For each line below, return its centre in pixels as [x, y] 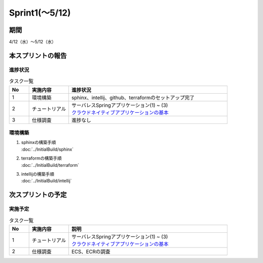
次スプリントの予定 [38, 195]
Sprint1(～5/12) [40, 13]
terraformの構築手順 [41, 158]
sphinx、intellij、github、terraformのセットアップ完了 [133, 98]
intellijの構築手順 [38, 174]
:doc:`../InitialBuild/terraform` [50, 165]
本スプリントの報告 [38, 55]
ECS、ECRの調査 [91, 251]
